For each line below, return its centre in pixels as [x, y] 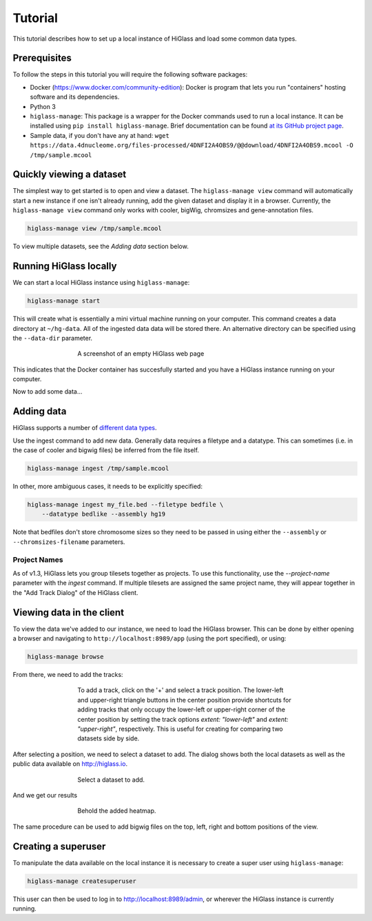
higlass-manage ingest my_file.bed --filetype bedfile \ [125, 505]
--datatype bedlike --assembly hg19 [103, 514]
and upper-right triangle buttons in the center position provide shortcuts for [185, 700]
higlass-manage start [64, 301]
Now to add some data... [48, 392]
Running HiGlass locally [65, 266]
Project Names [38, 560]
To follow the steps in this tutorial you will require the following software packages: [130, 74]
